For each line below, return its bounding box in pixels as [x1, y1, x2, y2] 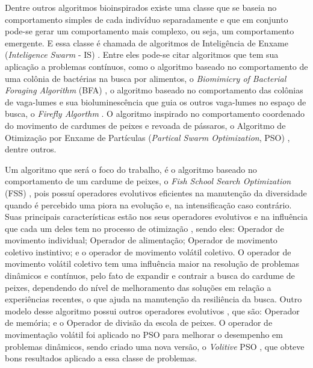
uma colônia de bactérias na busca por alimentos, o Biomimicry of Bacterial [5, 72, 287, 84]
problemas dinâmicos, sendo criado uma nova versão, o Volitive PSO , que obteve [5, 340, 305, 352]
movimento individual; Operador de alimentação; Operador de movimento [5, 234, 277, 246]
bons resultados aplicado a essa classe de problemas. [5, 352, 197, 364]
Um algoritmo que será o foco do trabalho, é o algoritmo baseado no [5, 163, 257, 175]
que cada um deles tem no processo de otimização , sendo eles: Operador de [5, 222, 284, 234]
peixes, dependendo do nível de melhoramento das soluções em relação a [5, 281, 271, 293]
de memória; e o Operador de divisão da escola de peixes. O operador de [5, 316, 273, 329]
